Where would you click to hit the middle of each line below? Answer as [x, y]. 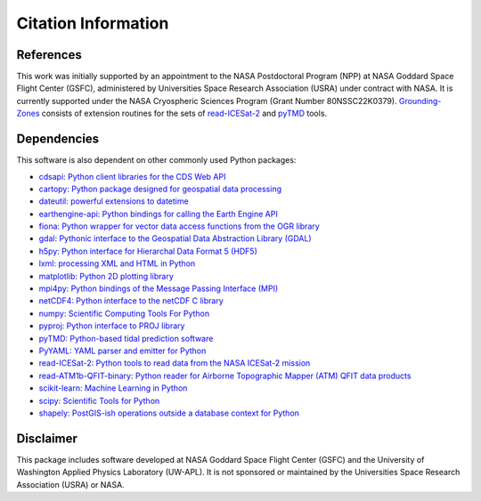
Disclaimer [47, 438]
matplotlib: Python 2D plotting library [106, 276]
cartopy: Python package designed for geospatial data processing [160, 189]
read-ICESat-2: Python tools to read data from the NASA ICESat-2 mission [175, 363]
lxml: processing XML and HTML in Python [117, 263]
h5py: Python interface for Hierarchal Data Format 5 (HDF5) [148, 251]
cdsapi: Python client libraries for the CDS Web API [132, 176]
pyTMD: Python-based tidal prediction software [126, 338]
